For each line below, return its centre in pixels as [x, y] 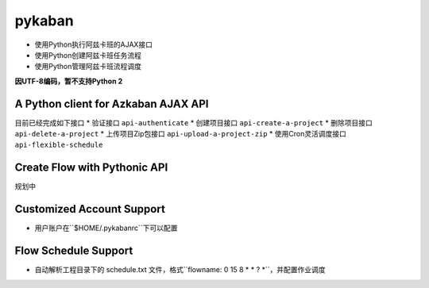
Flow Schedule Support [74, 251]
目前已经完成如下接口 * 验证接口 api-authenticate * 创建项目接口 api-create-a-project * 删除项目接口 [193, 122]
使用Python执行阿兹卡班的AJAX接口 [94, 44]
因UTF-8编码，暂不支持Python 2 [69, 81]
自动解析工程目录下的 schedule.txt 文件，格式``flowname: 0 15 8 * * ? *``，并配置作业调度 [180, 270]
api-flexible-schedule [59, 145]
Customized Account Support [90, 209]
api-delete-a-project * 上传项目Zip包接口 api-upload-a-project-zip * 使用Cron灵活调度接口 [181, 134]
